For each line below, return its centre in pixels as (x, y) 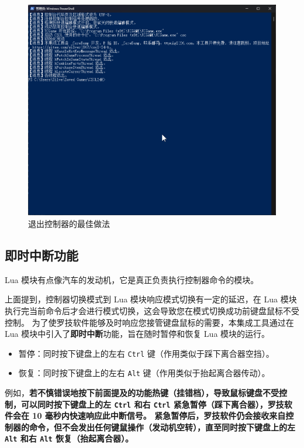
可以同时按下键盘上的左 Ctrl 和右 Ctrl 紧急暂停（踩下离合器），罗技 (152, 404)
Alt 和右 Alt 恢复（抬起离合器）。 (69, 438)
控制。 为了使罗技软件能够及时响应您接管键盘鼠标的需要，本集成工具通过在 (149, 322)
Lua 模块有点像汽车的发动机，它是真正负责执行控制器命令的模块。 (132, 279)
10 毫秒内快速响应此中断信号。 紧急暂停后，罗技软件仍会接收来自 (159, 416)
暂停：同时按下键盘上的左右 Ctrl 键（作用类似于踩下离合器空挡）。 (146, 353)
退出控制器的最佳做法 (69, 223)
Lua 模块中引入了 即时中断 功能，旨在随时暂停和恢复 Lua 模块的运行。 (137, 334)
